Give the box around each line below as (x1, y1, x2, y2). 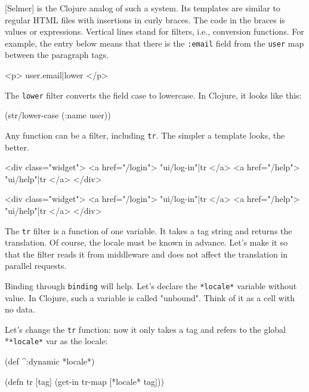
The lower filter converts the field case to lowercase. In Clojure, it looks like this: (5, 88, 302, 101)
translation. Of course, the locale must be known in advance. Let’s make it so (5, 236, 288, 249)
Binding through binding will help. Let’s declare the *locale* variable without (5, 279, 297, 292)
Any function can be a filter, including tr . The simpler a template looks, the (5, 128, 285, 141)
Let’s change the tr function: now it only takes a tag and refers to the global (5, 323, 286, 335)
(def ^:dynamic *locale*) (5, 355, 95, 367)
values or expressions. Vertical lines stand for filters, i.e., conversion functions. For (5, 25, 304, 38)
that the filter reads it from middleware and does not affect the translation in (5, 247, 288, 260)
